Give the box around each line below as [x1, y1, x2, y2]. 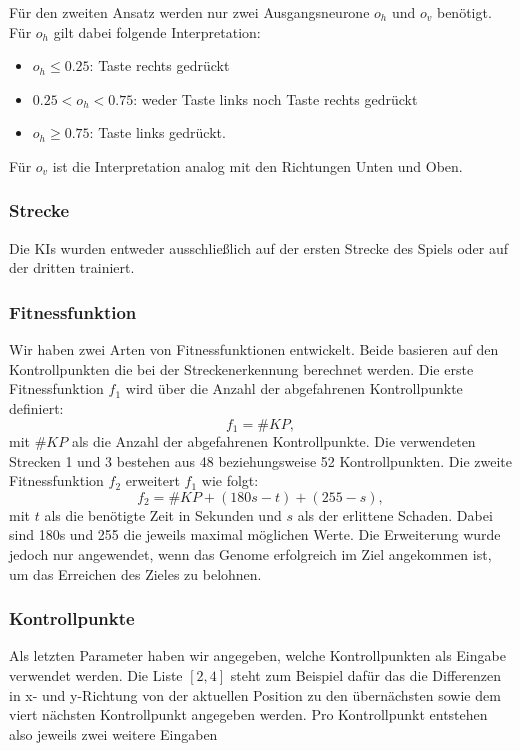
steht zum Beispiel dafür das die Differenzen [230, 664, 501, 685]
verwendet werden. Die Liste [9, 664, 183, 685]
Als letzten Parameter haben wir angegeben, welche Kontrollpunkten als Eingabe [9, 645, 506, 666]
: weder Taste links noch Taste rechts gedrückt [133, 88, 418, 109]
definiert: [9, 397, 64, 418]
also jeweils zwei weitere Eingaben [9, 723, 218, 744]
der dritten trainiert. [9, 257, 135, 278]
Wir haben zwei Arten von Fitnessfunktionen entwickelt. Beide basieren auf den [9, 339, 499, 360]
